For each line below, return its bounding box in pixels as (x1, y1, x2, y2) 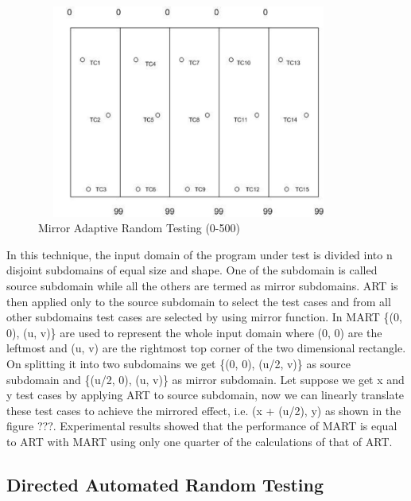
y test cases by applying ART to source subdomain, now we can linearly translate (6, 386, 405, 403)
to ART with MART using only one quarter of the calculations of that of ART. (6, 433, 393, 449)
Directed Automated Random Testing (6, 472, 324, 496)
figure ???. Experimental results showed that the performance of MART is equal (6, 417, 397, 434)
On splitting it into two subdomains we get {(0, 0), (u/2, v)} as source (6, 355, 351, 371)
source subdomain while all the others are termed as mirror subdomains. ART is (6, 277, 398, 293)
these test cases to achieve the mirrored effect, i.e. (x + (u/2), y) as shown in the (6, 402, 401, 418)
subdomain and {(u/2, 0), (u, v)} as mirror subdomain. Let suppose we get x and (6, 371, 405, 387)
